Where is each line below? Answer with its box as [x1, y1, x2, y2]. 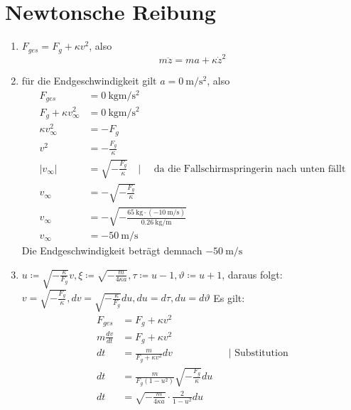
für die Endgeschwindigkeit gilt [21, 73, 157, 88]
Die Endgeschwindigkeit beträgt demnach [21, 242, 202, 257]
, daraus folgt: [222, 266, 283, 281]
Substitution [234, 348, 288, 359]
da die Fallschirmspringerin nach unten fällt [153, 163, 346, 174]
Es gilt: [213, 290, 245, 305]
